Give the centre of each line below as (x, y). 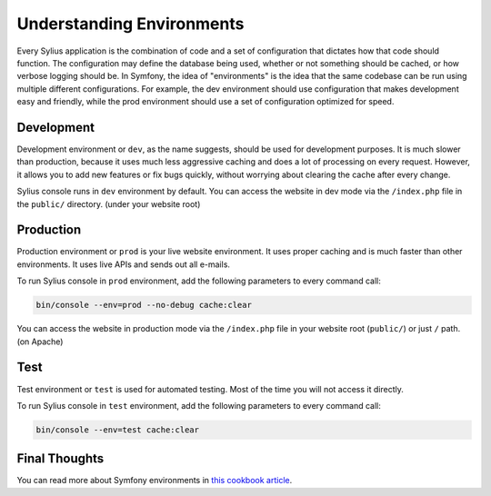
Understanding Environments (130, 24)
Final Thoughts (60, 459)
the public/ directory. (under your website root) (109, 203)
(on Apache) (40, 342)
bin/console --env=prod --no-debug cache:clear (144, 305)
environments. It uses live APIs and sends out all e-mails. (124, 264)
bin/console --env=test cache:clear (118, 430)
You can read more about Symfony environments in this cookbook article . (155, 481)
